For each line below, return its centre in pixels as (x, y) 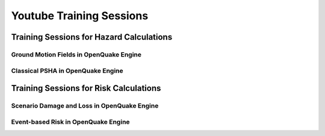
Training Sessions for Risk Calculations (86, 88)
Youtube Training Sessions (80, 16)
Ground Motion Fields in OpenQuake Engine (76, 54)
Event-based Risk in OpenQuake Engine (70, 122)
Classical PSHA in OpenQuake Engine (67, 70)
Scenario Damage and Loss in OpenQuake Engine (85, 106)
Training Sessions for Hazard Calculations (92, 37)
